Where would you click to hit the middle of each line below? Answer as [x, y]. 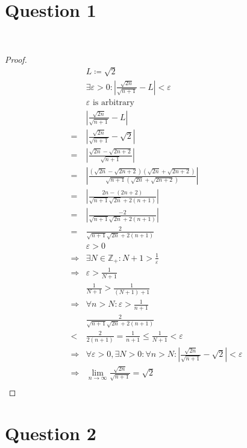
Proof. [16, 59]
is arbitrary [113, 102]
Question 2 [51, 433]
